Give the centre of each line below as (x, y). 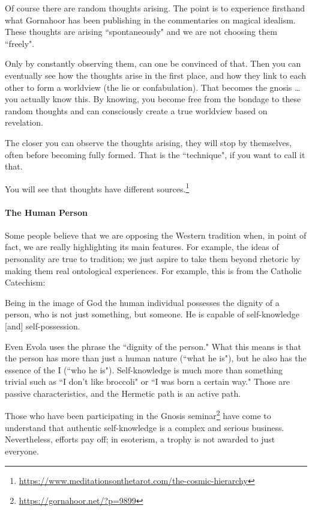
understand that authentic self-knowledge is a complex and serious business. (145, 427)
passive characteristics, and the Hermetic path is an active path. (123, 393)
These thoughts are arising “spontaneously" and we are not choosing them (141, 32)
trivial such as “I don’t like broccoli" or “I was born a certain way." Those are (147, 381)
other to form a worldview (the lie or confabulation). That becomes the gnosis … (153, 87)
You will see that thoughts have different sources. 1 (97, 188)
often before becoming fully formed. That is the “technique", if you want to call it (155, 154)
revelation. (24, 122)
